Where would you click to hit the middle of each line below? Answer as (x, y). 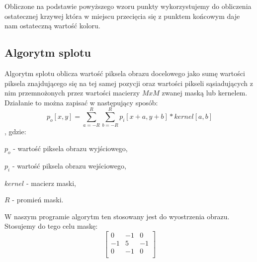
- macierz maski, (51, 183)
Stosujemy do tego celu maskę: (51, 226)
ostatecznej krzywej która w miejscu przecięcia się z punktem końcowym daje (122, 16)
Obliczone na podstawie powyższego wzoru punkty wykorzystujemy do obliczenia (128, 6)
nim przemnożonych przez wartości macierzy (72, 93)
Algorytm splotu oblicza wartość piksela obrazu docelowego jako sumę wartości (125, 73)
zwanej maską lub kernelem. (205, 93)
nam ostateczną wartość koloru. (52, 26)
